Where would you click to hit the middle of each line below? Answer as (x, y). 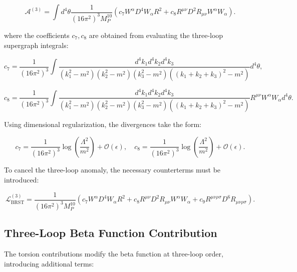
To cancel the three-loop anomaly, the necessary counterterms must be (112, 170)
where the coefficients (37, 35)
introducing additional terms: (49, 263)
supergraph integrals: (36, 45)
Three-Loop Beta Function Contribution (111, 233)
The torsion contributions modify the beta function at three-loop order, (114, 254)
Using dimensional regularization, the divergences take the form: (103, 124)
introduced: (22, 180)
